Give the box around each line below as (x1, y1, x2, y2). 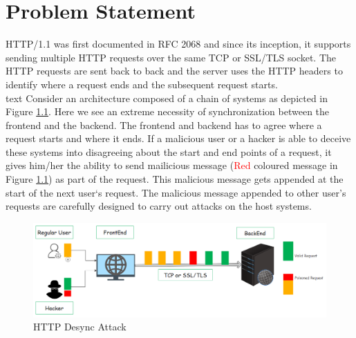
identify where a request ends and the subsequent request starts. (6, 77, 278, 91)
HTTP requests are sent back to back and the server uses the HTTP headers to (6, 63, 343, 78)
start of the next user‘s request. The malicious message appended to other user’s (6, 185, 346, 199)
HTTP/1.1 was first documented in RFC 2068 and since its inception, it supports (6, 37, 351, 51)
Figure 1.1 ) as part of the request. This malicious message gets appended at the (6, 172, 344, 186)
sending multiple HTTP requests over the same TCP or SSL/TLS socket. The (6, 50, 337, 64)
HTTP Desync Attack (33, 319, 127, 334)
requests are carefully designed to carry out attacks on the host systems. (6, 199, 312, 213)
